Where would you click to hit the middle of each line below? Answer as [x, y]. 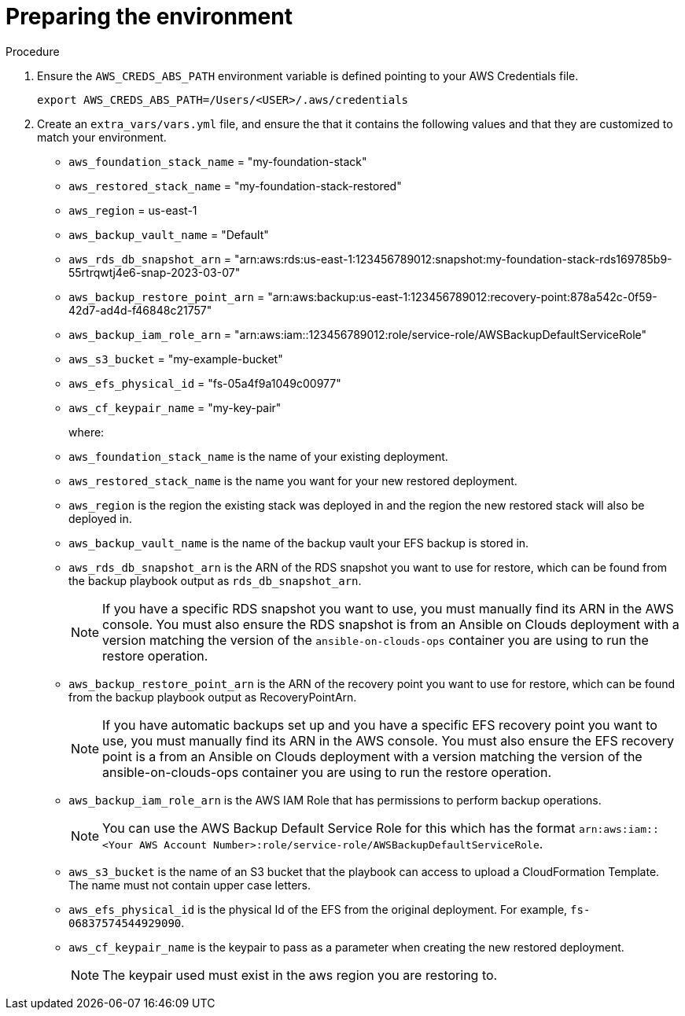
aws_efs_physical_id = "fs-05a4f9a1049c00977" [205, 383]
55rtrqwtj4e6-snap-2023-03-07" [155, 272]
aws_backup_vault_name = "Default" [169, 234]
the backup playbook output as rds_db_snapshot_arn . [215, 580]
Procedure [33, 51]
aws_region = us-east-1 [133, 210]
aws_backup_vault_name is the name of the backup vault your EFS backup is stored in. [299, 543]
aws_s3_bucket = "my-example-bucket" [176, 359]
